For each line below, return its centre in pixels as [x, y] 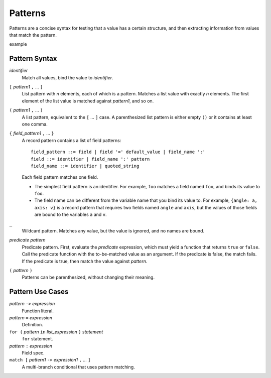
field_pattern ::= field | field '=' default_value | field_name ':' [118, 152]
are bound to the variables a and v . [71, 215]
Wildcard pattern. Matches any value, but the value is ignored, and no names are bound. [113, 231]
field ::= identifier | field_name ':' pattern [90, 159]
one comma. [35, 124]
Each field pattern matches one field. [60, 177]
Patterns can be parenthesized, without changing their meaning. [88, 277]
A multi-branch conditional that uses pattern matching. [78, 367]
